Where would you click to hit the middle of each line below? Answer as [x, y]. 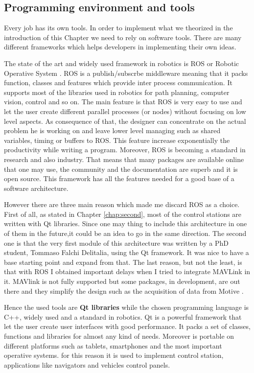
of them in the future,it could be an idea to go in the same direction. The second [125, 233]
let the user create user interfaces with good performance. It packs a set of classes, [127, 326]
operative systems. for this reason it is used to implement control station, [114, 355]
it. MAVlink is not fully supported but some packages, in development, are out [122, 281]
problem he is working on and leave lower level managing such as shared [112, 130]
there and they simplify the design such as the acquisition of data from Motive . [124, 291]
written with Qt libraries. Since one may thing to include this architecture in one [126, 223]
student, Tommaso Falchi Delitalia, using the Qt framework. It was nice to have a [127, 252]
